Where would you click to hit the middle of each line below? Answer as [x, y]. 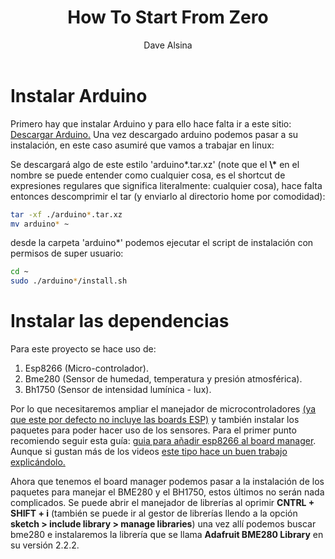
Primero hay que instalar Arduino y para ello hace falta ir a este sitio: [151, 123]
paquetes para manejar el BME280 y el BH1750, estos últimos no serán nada [167, 492]
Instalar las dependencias [120, 321]
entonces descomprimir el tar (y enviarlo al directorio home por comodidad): [168, 196]
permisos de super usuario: [67, 253]
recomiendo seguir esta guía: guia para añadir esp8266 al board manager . [163, 441]
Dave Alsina [168, 45]
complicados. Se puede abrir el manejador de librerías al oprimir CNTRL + [162, 503]
